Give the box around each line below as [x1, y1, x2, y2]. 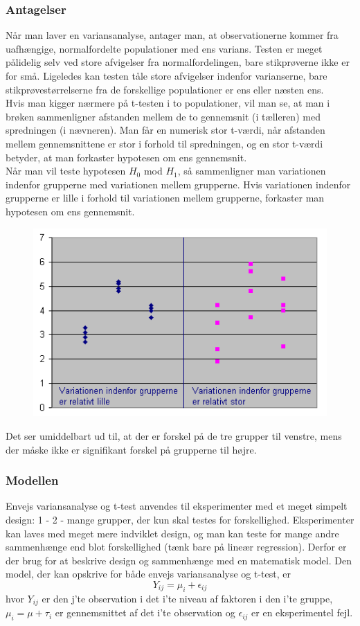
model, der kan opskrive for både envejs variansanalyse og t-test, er [6, 566, 291, 581]
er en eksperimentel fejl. [251, 605, 353, 620]
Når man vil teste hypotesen [6, 163, 126, 178]
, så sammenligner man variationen [177, 163, 326, 178]
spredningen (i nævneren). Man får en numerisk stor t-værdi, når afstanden [6, 123, 325, 137]
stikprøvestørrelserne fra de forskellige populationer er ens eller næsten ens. [6, 82, 324, 96]
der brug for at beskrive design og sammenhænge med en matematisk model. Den [6, 553, 352, 567]
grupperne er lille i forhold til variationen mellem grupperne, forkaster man [6, 190, 325, 205]
